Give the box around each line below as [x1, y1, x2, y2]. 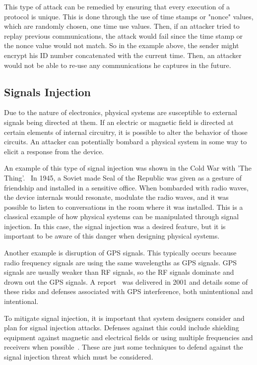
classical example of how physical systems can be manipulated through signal [4, 211, 239, 222]
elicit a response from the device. [4, 146, 104, 156]
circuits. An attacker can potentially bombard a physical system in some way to [4, 136, 247, 147]
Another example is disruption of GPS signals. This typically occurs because [4, 247, 237, 258]
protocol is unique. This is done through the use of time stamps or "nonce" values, [4, 11, 254, 21]
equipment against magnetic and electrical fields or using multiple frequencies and [4, 332, 253, 342]
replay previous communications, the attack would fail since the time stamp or [4, 30, 243, 41]
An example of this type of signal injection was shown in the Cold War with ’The [4, 163, 252, 173]
